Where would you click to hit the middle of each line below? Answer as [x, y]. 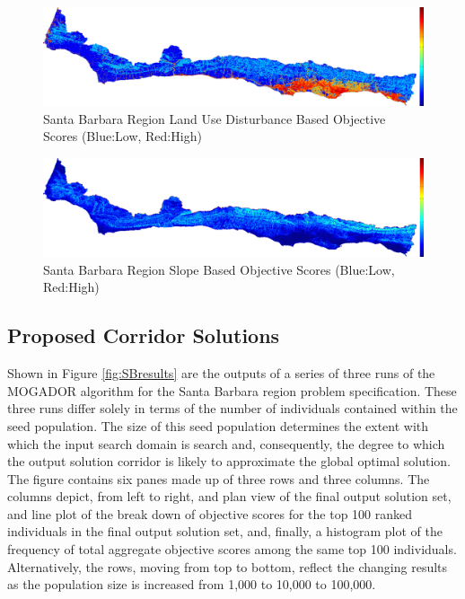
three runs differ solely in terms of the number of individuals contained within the [232, 408]
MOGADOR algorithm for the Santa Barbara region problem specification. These [232, 390]
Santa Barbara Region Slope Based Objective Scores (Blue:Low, [219, 269]
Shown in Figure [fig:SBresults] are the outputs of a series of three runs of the [221, 373]
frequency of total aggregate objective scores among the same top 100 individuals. [232, 549]
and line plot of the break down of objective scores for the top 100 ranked [210, 513]
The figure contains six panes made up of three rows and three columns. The [219, 478]
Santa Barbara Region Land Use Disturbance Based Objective [215, 118]
